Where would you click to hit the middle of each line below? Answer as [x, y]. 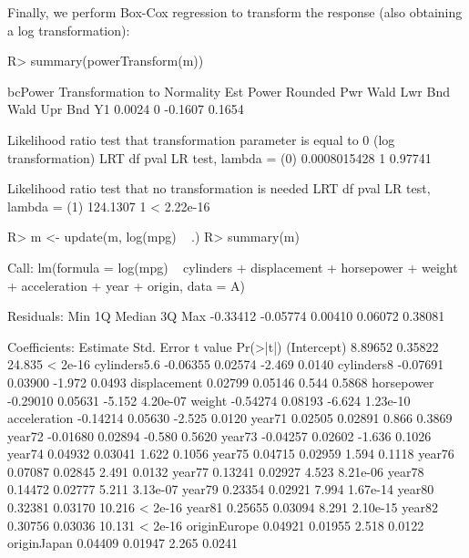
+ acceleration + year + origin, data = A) [127, 285]
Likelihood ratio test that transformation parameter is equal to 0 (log [201, 139]
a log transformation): [69, 30]
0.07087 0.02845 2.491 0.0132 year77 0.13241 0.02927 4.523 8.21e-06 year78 [216, 471]
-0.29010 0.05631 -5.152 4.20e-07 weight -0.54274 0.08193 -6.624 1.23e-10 [209, 400]
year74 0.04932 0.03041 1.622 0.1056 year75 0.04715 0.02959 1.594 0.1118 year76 [231, 454]
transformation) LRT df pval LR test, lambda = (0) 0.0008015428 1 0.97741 [219, 157]
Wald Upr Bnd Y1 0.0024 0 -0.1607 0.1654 [126, 109]
